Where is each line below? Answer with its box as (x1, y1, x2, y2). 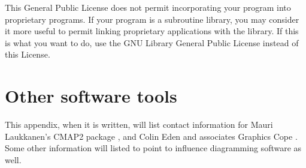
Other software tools (5, 83, 177, 108)
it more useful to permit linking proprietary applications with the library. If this (5, 25, 299, 37)
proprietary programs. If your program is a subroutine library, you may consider (5, 13, 299, 25)
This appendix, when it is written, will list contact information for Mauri (5, 118, 273, 131)
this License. (5, 48, 50, 61)
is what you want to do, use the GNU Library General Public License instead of (5, 36, 299, 49)
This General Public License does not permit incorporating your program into (5, 1, 291, 13)
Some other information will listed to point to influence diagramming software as (5, 142, 302, 154)
